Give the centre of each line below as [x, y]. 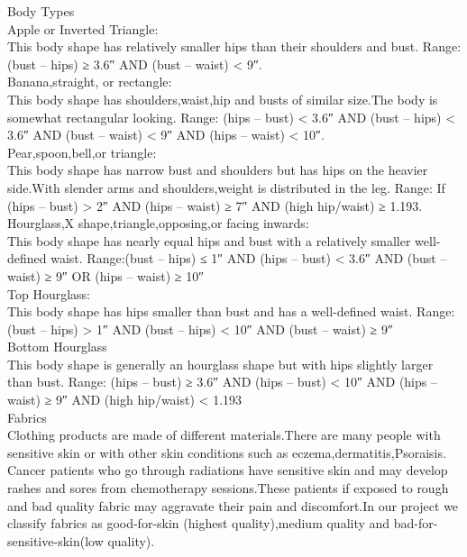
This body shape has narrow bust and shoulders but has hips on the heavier [218, 170]
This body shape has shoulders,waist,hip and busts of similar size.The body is [223, 99]
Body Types [41, 11]
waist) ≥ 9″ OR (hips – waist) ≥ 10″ [105, 275]
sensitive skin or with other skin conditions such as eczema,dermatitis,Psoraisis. [227, 452]
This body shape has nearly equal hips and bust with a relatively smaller [209, 240]
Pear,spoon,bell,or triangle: [82, 152]
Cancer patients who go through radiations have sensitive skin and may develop [228, 470]
